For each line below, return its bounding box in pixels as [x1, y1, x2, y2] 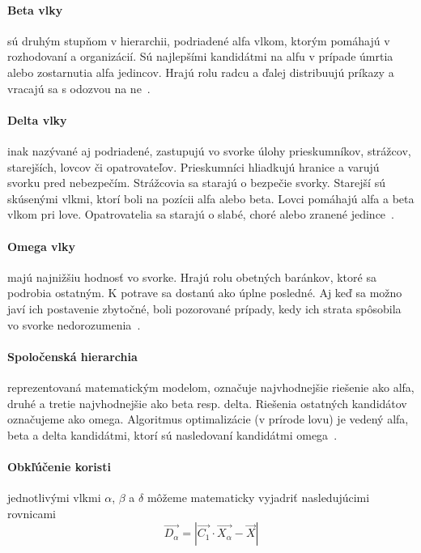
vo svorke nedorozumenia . [7, 316, 141, 333]
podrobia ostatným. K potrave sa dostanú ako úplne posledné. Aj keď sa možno [7, 284, 402, 301]
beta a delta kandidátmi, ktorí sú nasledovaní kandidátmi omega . [7, 426, 338, 443]
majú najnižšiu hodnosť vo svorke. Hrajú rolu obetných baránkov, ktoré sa [7, 268, 376, 285]
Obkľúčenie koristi [7, 457, 111, 474]
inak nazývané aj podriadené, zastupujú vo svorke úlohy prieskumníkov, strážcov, [7, 142, 411, 159]
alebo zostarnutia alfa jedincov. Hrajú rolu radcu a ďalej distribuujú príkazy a [7, 63, 394, 80]
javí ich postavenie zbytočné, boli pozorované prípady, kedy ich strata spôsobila [7, 300, 402, 317]
